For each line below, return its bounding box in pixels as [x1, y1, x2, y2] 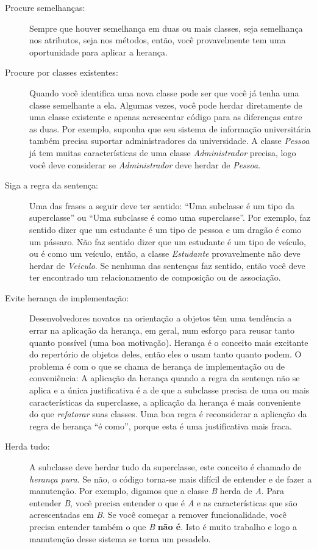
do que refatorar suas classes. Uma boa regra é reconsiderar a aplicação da [29, 407, 307, 420]
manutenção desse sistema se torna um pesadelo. [29, 532, 211, 545]
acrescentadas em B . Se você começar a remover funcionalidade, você [29, 508, 287, 521]
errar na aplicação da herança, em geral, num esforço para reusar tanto [29, 324, 294, 337]
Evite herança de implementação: [5, 291, 129, 304]
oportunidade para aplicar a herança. [29, 45, 168, 58]
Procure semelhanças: [5, 1, 85, 13]
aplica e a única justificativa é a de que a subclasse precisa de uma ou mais [29, 384, 310, 396]
